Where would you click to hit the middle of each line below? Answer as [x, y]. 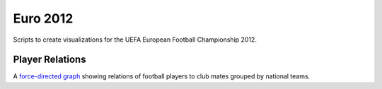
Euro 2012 [43, 18]
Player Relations [50, 60]
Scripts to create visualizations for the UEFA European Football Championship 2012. [135, 40]
